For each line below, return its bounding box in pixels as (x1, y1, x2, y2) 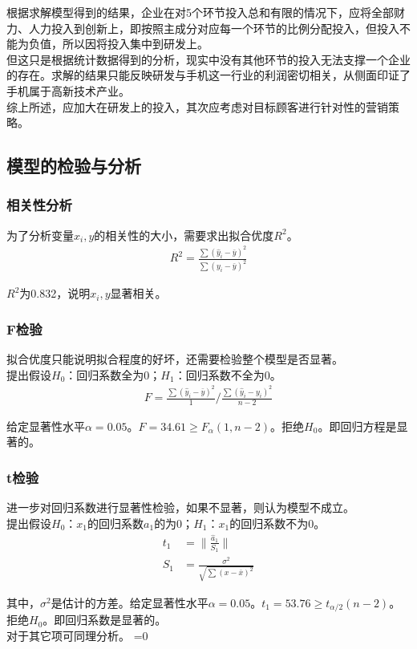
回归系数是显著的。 (65, 611, 167, 628)
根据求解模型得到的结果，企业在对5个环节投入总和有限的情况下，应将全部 (6, 4, 394, 20)
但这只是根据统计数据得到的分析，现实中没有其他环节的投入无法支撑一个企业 (6, 51, 411, 67)
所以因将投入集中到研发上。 (62, 35, 208, 52)
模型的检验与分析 (6, 153, 141, 178)
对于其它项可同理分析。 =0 (6, 627, 148, 643)
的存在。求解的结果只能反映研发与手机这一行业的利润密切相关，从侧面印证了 (6, 67, 411, 83)
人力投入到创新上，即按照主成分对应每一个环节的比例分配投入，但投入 (28, 19, 399, 36)
